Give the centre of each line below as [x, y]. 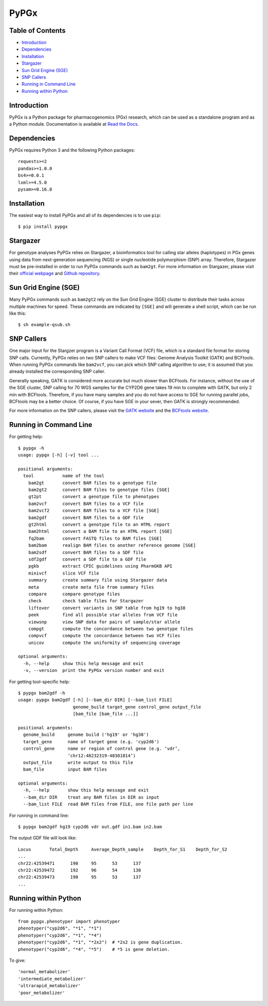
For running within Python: [36, 910]
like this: [18, 313]
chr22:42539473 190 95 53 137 [80, 877]
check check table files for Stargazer [86, 601]
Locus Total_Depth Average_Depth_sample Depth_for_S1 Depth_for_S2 [123, 849]
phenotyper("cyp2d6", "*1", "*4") [60, 935]
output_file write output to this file [78, 762]
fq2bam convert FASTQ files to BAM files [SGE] [95, 538]
